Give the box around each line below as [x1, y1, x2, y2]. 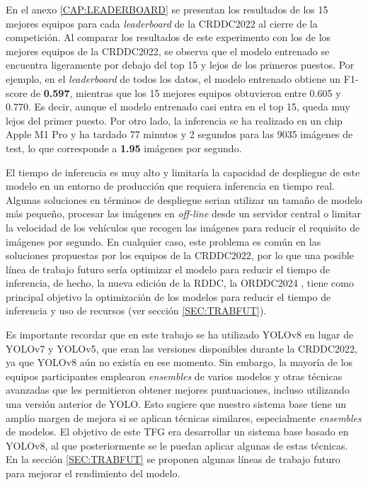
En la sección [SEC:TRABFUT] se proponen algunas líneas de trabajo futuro [6, 452, 340, 467]
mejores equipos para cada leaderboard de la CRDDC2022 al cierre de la [6, 16, 318, 30]
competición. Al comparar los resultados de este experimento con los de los [6, 30, 331, 45]
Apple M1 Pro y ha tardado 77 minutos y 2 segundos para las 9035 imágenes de [6, 127, 353, 142]
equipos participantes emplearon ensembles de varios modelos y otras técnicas [6, 368, 343, 383]
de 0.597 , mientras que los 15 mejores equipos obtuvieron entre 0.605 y [30, 85, 341, 100]
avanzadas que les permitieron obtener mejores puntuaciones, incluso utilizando [6, 382, 350, 397]
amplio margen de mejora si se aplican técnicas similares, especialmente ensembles [6, 410, 362, 425]
